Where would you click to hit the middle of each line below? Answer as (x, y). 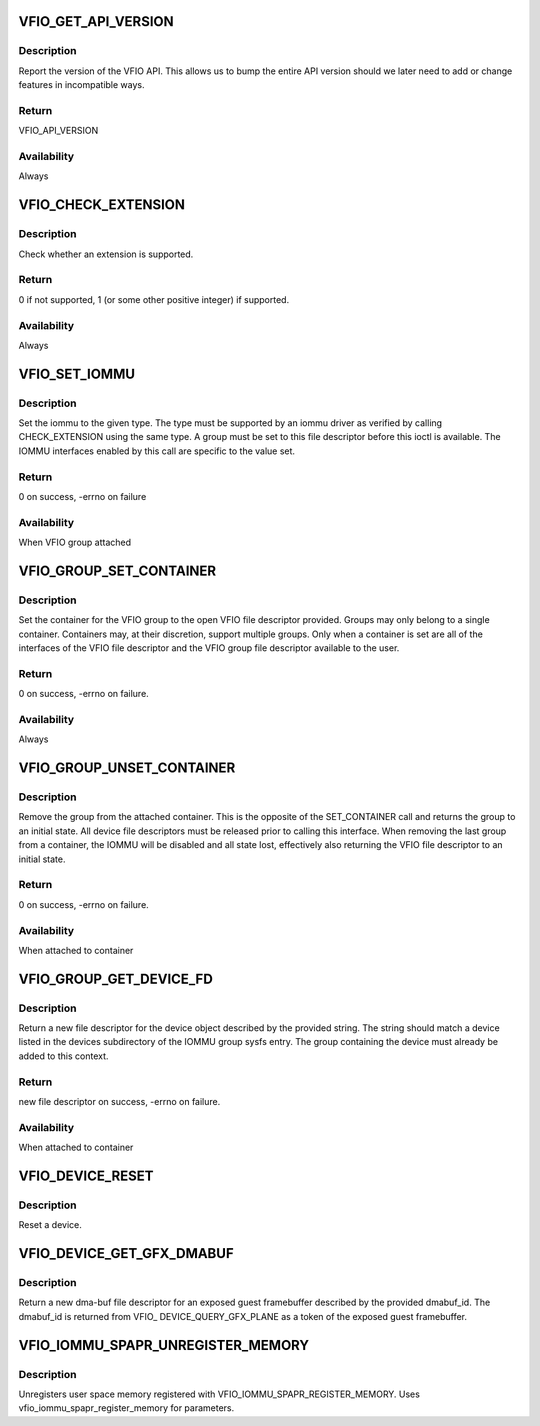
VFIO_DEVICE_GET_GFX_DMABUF (126, 1253)
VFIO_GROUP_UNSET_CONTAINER (127, 768)
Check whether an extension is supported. (106, 254)
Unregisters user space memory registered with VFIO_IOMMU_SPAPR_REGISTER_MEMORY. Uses (219, 1394)
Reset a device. (50, 1225)
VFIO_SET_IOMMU (76, 373)
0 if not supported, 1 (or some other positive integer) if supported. (154, 299)
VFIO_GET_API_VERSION (96, 21)
